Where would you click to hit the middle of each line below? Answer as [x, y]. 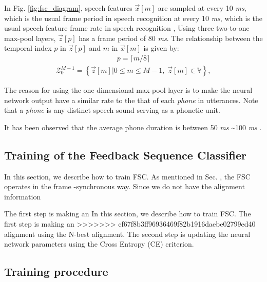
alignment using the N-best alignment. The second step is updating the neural [127, 234]
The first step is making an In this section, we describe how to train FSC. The [128, 214]
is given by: [161, 48]
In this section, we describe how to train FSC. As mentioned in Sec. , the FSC [127, 176]
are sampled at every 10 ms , [202, 8]
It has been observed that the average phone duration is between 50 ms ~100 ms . [133, 127]
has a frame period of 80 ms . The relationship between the [171, 38]
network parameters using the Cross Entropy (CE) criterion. [99, 244]
